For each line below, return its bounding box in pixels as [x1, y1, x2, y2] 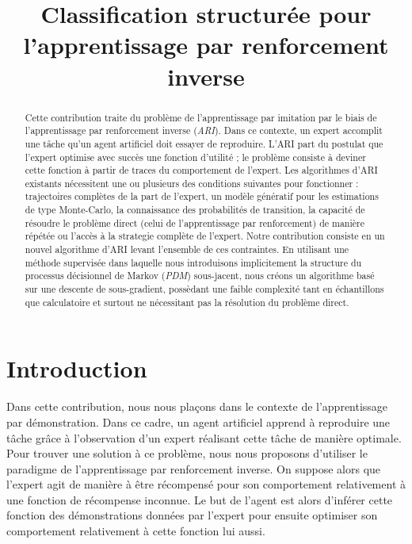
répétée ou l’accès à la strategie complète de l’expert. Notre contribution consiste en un [25, 229, 385, 243]
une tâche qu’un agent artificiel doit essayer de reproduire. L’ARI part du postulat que [25, 136, 383, 150]
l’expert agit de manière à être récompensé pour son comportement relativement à [6, 476, 406, 492]
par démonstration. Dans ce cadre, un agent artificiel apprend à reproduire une [6, 413, 391, 430]
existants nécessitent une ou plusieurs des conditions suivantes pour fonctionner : [25, 176, 359, 190]
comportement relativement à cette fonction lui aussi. [6, 523, 265, 539]
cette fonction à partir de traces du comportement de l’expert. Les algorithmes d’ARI [25, 163, 378, 177]
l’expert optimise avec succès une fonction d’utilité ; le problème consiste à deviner [25, 150, 366, 163]
